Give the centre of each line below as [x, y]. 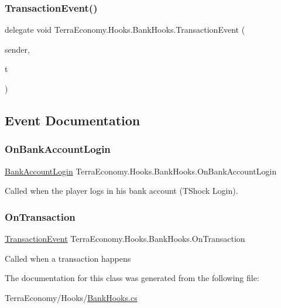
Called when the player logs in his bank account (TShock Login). [121, 191]
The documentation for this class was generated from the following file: [132, 278]
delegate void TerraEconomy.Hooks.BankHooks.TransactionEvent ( [125, 30]
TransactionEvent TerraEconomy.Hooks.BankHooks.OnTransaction [125, 238]
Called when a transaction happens [68, 258]
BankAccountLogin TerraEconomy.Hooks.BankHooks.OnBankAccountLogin [141, 171]
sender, [17, 49]
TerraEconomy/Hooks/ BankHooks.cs [71, 297]
